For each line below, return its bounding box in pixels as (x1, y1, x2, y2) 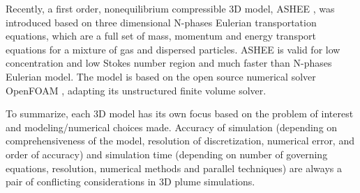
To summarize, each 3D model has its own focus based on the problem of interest (6, 106, 354, 121)
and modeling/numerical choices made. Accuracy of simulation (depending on (6, 119, 338, 134)
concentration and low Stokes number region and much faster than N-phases (6, 56, 332, 70)
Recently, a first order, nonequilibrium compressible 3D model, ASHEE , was (6, 1, 335, 15)
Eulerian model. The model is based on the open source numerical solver (6, 69, 316, 83)
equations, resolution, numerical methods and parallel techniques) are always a (6, 160, 342, 175)
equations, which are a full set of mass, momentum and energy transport (6, 28, 317, 43)
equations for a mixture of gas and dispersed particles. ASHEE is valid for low (6, 42, 340, 56)
